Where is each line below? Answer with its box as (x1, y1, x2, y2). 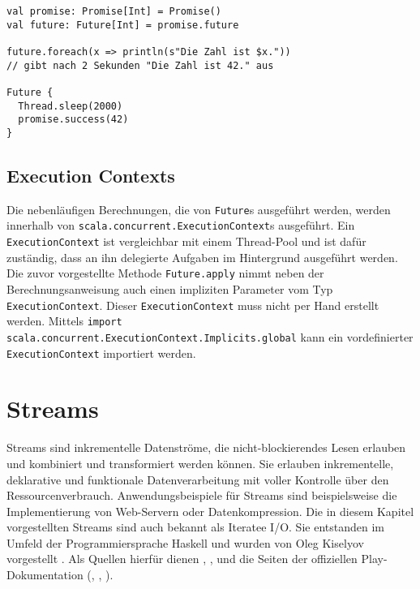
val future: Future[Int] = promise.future (6, 19, 239, 31)
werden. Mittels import (6, 312, 122, 329)
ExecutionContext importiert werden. (6, 344, 196, 361)
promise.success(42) (18, 114, 129, 126)
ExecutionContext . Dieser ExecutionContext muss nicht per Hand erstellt (6, 296, 379, 313)
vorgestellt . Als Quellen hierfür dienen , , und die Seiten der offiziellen (6, 550, 358, 567)
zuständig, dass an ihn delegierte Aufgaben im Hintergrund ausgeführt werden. (6, 248, 398, 265)
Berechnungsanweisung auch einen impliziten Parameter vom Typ (6, 280, 333, 297)
